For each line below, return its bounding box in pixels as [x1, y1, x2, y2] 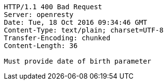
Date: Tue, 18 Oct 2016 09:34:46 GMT [4, 18, 148, 26]
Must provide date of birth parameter [4, 57, 151, 65]
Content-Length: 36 [4, 42, 78, 50]
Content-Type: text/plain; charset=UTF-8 [4, 26, 164, 34]
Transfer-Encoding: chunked [4, 34, 111, 42]
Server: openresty [4, 11, 74, 18]
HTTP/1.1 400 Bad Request [4, 3, 102, 11]
